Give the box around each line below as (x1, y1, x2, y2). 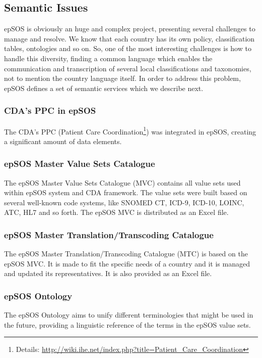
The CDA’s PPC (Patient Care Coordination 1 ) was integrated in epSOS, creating (4, 124, 256, 137)
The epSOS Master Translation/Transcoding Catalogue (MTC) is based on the (4, 248, 248, 259)
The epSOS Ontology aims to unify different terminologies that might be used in (4, 309, 253, 320)
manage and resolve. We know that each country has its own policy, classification (4, 33, 255, 43)
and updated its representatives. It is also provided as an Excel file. (4, 268, 212, 279)
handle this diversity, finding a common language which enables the (4, 53, 213, 63)
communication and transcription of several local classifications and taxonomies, (4, 63, 251, 73)
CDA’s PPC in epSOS (4, 104, 96, 117)
